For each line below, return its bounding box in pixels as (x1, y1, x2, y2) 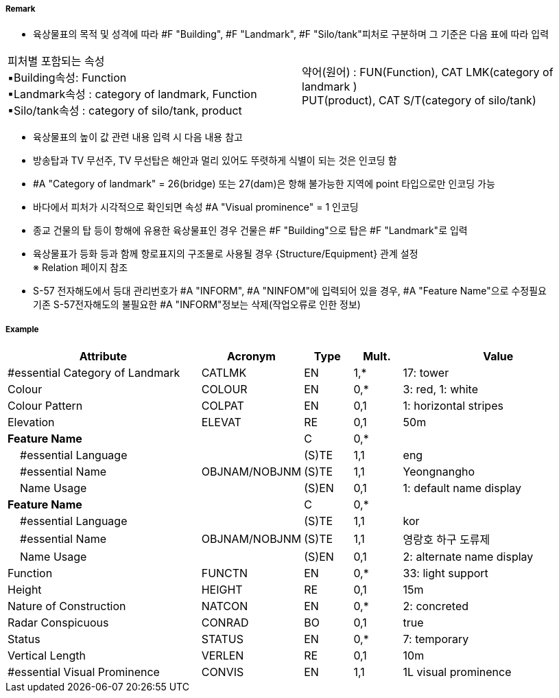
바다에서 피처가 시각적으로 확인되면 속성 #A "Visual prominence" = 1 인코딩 (33, 201, 359, 213)
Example (5, 324, 39, 334)
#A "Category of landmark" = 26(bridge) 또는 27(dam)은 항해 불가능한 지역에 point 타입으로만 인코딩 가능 (33, 178, 495, 190)
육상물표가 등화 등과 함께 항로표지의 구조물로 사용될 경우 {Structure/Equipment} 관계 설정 (33, 248, 418, 260)
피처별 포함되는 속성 (8, 54, 105, 69)
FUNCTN (201, 566, 248, 581)
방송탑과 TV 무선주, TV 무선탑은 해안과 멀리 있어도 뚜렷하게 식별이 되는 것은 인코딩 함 (33, 154, 397, 167)
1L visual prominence (403, 665, 512, 679)
